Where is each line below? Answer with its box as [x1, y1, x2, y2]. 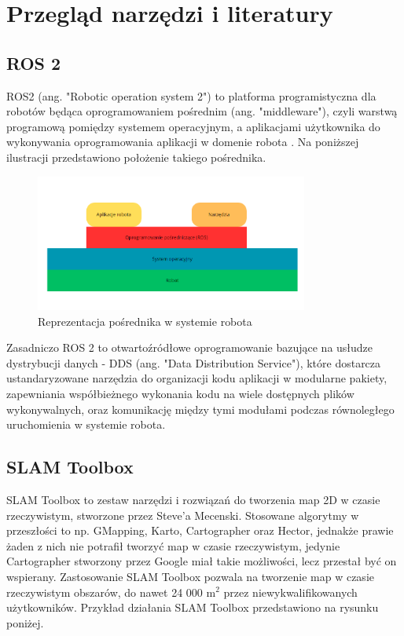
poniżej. [6, 614, 44, 631]
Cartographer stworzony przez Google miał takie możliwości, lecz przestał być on [6, 553, 397, 569]
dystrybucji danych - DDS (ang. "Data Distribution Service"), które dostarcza [6, 354, 381, 371]
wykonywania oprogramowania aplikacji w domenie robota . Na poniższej [6, 133, 359, 150]
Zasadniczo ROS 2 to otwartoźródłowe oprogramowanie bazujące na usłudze [6, 339, 373, 356]
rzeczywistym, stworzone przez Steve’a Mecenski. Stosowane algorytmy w [6, 506, 359, 523]
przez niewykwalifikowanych [223, 583, 358, 600]
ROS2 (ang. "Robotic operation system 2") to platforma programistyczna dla [6, 87, 376, 104]
